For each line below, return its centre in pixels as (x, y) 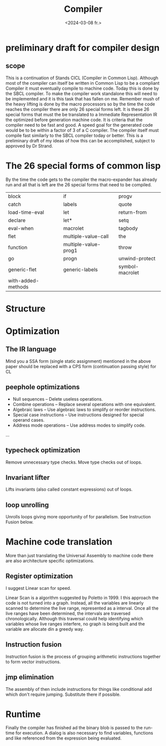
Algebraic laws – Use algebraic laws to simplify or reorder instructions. (84, 409)
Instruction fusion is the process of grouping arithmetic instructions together (83, 656)
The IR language (31, 349)
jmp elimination (30, 677)
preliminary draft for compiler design (83, 48)
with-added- (24, 280)
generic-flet (22, 270)
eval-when (21, 228)
